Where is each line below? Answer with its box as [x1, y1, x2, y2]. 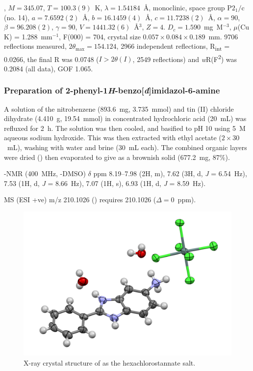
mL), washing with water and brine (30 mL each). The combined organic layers [7, 142, 247, 152]
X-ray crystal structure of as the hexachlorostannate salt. [24, 357, 196, 368]
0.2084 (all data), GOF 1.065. [4, 63, 93, 73]
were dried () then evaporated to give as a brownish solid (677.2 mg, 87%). [4, 152, 230, 162]
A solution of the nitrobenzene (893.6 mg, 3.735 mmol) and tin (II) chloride [4, 103, 234, 114]
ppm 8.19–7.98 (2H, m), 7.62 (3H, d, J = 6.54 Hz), [93, 168, 247, 179]
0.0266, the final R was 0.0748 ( [4, 54, 99, 64]
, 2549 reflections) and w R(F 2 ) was [132, 52, 237, 64]
